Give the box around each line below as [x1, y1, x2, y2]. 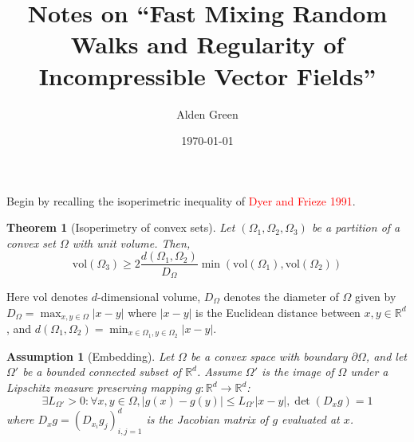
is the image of [262, 363, 334, 380]
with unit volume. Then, [72, 234, 191, 251]
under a [350, 363, 388, 380]
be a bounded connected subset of [22, 363, 182, 380]
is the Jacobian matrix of [146, 411, 269, 428]
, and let [365, 347, 407, 364]
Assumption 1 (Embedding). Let [6, 347, 175, 364]
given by [354, 287, 396, 304]
